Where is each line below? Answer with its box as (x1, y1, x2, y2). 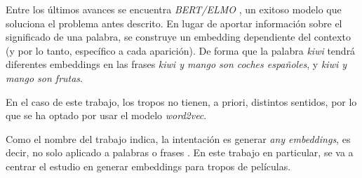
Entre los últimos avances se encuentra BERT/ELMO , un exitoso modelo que (6, 2, 342, 16)
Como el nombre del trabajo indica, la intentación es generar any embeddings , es (6, 131, 351, 146)
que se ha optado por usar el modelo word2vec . (6, 108, 207, 123)
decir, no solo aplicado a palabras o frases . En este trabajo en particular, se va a (6, 145, 354, 160)
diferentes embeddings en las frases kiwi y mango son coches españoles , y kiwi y (6, 57, 347, 71)
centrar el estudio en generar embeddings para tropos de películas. (6, 158, 291, 173)
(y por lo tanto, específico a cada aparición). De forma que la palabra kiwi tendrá (6, 43, 356, 57)
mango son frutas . (6, 70, 83, 85)
